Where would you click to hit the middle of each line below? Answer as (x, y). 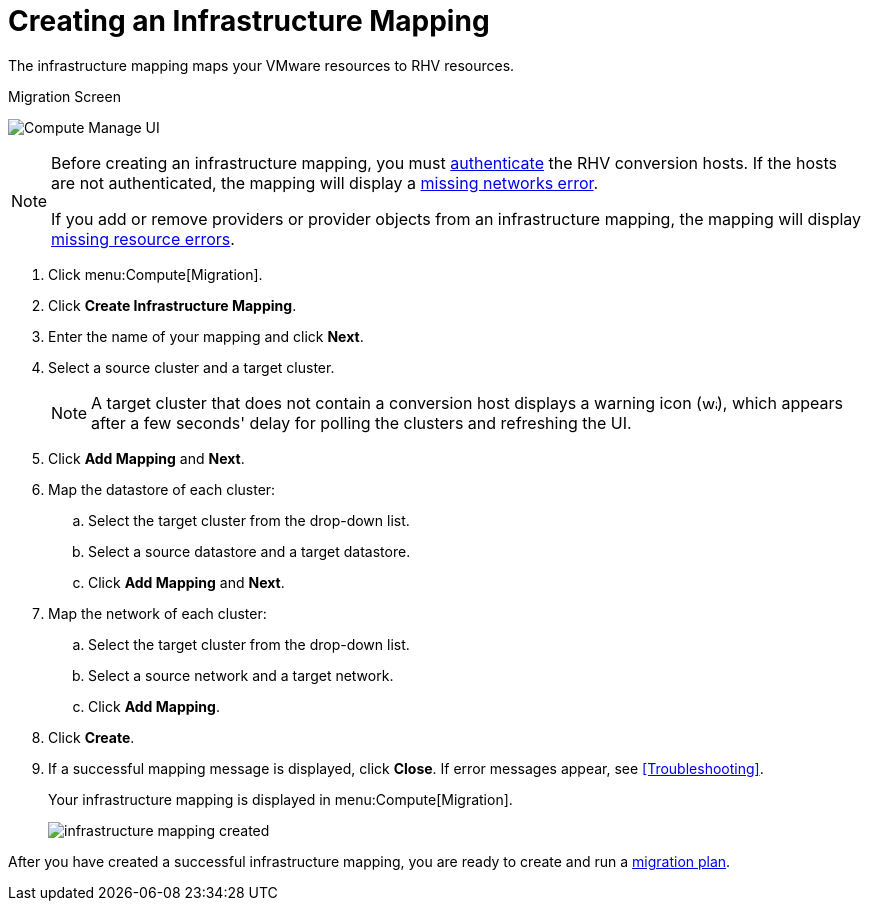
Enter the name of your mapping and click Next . (206, 336)
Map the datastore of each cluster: (162, 489)
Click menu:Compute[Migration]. (155, 274)
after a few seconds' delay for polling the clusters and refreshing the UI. (361, 422)
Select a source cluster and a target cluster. (191, 367)
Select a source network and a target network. (241, 675)
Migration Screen (64, 96)
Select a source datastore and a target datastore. (249, 551)
